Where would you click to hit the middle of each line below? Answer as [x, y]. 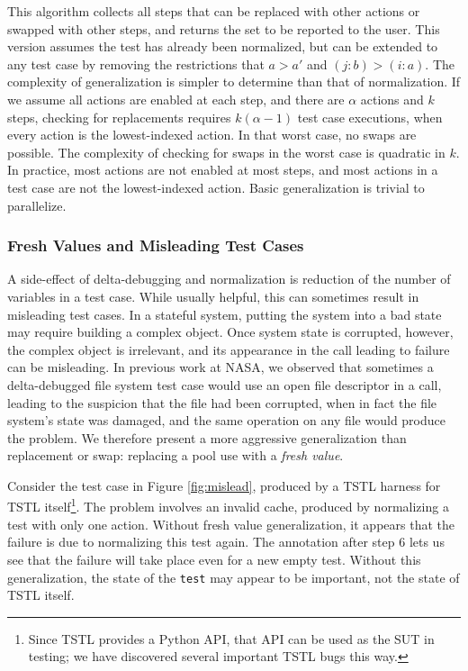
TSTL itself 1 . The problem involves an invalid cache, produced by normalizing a [228, 505]
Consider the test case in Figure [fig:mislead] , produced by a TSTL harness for [224, 485]
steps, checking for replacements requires [119, 117]
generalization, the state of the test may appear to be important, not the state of [234, 577]
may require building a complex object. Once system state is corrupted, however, [230, 332]
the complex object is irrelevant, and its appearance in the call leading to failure [229, 349]
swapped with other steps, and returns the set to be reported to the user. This [224, 28]
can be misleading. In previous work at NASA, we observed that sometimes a [220, 367]
